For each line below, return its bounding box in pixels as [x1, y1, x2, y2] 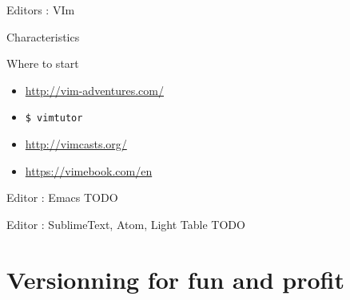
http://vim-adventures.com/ [25, 81, 164, 98]
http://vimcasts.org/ [25, 136, 127, 152]
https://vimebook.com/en [25, 162, 153, 179]
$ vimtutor [25, 112, 83, 124]
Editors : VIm [6, 2, 75, 18]
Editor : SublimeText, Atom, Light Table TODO [6, 215, 245, 232]
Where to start [6, 55, 79, 72]
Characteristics [6, 28, 80, 45]
